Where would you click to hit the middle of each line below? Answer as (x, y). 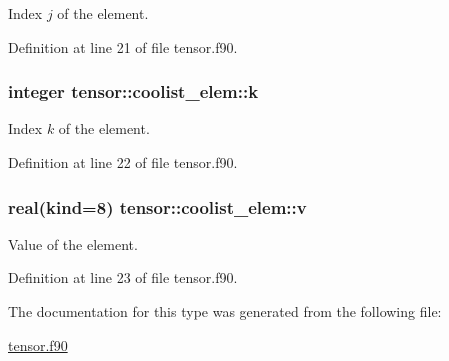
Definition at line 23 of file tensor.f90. (123, 277)
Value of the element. (73, 243)
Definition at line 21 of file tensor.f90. (123, 46)
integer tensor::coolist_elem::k (133, 91)
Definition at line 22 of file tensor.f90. (123, 162)
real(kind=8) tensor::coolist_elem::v (157, 206)
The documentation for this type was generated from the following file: (225, 311)
